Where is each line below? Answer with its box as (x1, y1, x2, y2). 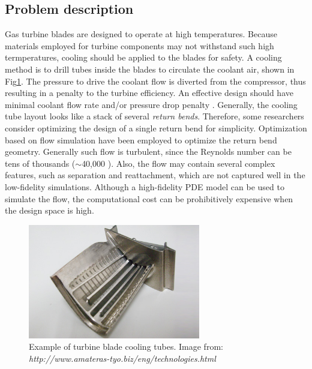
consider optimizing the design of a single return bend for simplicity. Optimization (5, 121, 307, 134)
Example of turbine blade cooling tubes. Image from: (29, 340, 223, 353)
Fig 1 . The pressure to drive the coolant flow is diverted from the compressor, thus (5, 74, 306, 87)
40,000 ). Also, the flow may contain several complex (82, 157, 275, 169)
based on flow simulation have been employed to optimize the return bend (5, 133, 277, 146)
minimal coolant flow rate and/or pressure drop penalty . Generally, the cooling (5, 98, 298, 110)
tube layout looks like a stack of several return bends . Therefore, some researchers (5, 110, 304, 122)
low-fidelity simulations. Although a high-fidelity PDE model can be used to (5, 180, 284, 193)
